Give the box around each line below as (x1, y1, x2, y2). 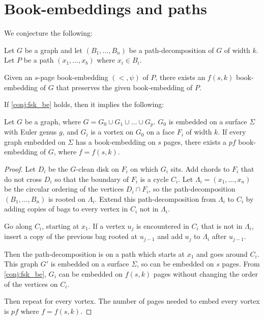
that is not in (201, 220, 243, 231)
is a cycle (140, 173, 169, 184)
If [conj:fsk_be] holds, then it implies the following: (4, 99, 164, 110)
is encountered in (136, 220, 189, 231)
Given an (4, 71, 33, 82)
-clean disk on (76, 163, 119, 174)
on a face (146, 126, 174, 137)
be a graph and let (24, 44, 82, 55)
